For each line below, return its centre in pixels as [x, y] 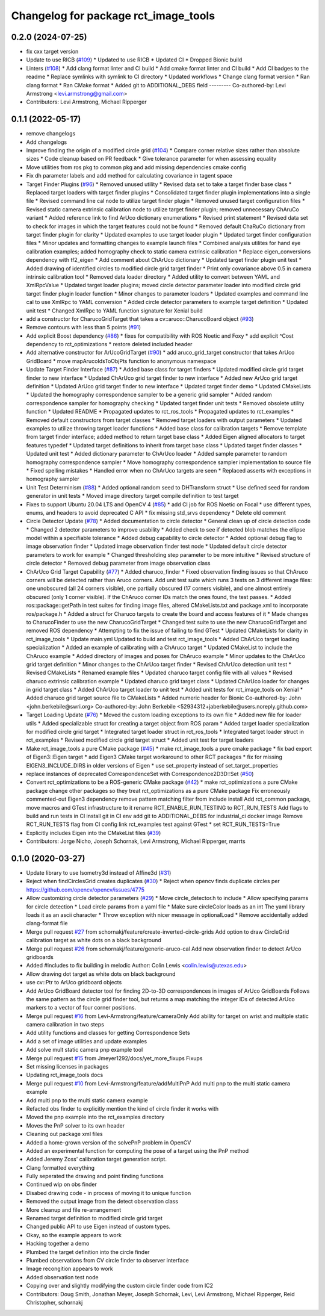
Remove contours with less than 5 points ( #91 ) [84, 327]
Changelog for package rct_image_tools [113, 16]
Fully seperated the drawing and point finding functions [95, 1176]
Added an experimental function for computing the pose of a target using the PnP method [138, 1150]
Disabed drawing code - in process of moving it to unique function [109, 1193]
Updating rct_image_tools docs [65, 1075]
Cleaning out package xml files [64, 1134]
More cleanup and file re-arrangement [74, 1209]
